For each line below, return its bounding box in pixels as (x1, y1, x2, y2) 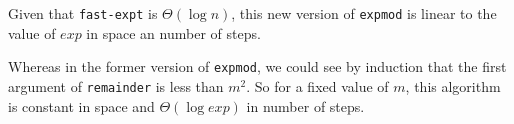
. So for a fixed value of (246, 75, 389, 96)
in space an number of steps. (86, 22, 261, 43)
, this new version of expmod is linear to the (231, 3, 497, 23)
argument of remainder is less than (8, 75, 224, 96)
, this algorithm (405, 75, 501, 96)
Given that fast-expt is (8, 3, 158, 23)
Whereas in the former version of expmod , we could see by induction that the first (8, 56, 507, 77)
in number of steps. (246, 95, 365, 116)
